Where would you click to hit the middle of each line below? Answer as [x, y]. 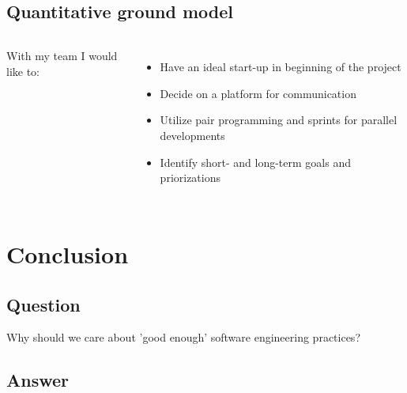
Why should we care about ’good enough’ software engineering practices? [183, 337]
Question [43, 304]
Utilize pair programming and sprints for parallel [279, 120]
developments [192, 135]
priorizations [190, 178]
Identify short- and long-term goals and [255, 162]
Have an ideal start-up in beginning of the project [281, 67]
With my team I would [62, 56]
